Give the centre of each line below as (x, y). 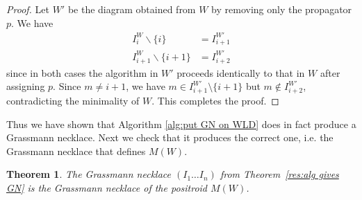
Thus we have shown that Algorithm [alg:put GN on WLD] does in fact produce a (181, 124)
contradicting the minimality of (73, 101)
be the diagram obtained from (132, 9)
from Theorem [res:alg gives (279, 174)
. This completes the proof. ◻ (215, 101)
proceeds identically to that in (241, 72)
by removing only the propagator (282, 9)
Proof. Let (28, 9)
